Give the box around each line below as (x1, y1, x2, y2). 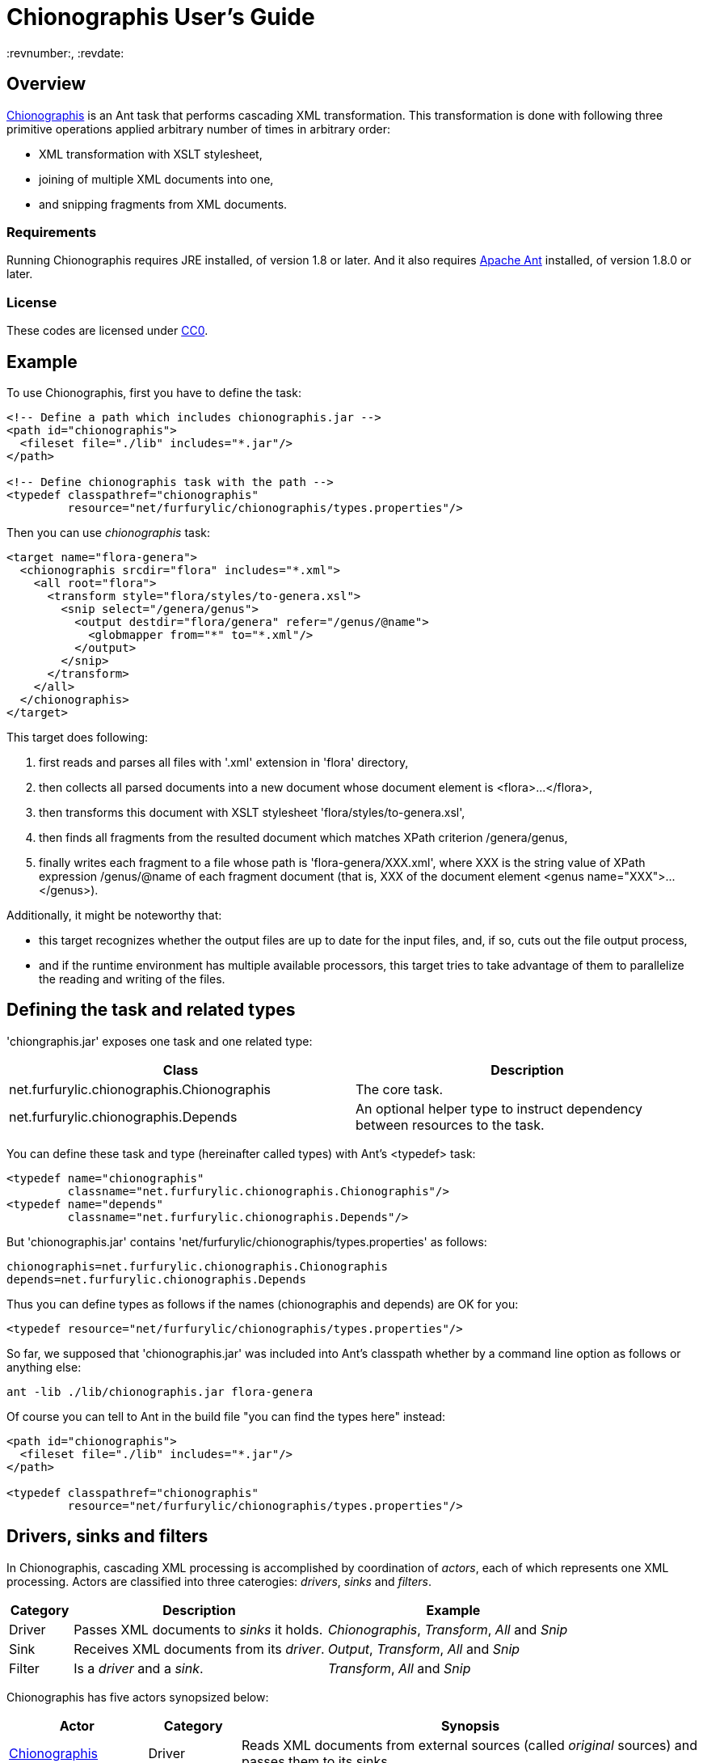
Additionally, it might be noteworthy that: (6, 907, 222, 922)
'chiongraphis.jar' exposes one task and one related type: (6, 1034, 313, 1048)
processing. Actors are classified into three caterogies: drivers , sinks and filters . (6, 1574, 431, 1588)
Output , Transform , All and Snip (327, 1640, 520, 1657)
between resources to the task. (356, 1116, 545, 1133)
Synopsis (440, 1717, 500, 1734)
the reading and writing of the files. (39, 971, 225, 986)
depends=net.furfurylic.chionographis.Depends (6, 1272, 306, 1286)
